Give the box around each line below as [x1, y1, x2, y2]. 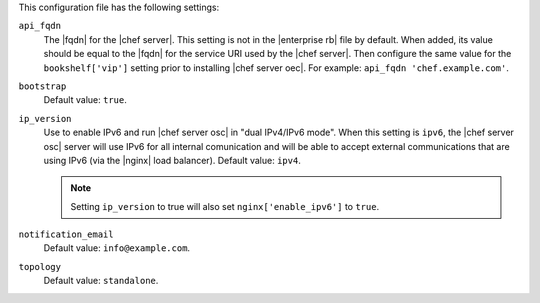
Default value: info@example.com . [43, 242, 190, 254]
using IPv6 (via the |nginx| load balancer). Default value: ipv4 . [43, 154, 302, 166]
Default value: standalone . [43, 275, 159, 287]
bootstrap [18, 80, 67, 92]
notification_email [18, 229, 114, 240]
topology [18, 261, 62, 272]
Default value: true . [43, 94, 127, 106]
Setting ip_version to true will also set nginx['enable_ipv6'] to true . [70, 200, 380, 212]
